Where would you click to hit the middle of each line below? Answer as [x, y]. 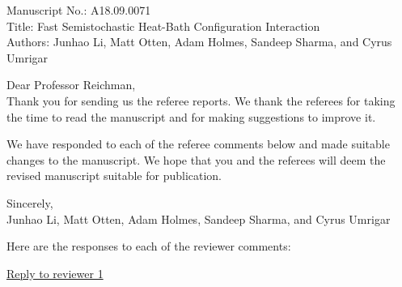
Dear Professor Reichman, [71, 85]
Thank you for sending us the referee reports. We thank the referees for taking [201, 100]
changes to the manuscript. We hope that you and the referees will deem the [196, 159]
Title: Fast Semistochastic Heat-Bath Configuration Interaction [163, 26]
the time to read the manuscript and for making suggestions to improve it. [191, 116]
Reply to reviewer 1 [55, 273]
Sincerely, [30, 202]
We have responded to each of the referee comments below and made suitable [198, 144]
